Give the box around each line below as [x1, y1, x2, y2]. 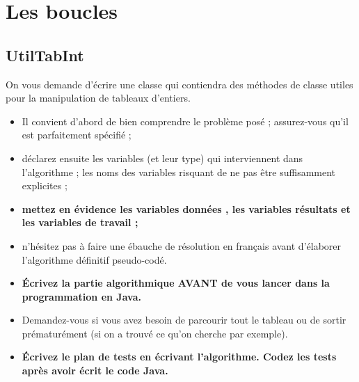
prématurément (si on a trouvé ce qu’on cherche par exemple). [22, 326, 288, 340]
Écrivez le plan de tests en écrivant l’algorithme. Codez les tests [22, 349, 337, 364]
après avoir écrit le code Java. [22, 363, 168, 378]
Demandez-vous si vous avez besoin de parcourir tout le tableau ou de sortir [22, 312, 346, 327]
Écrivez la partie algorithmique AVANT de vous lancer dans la [22, 276, 330, 290]
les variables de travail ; [22, 215, 138, 230]
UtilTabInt [6, 44, 84, 65]
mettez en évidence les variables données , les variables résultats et [22, 201, 351, 216]
